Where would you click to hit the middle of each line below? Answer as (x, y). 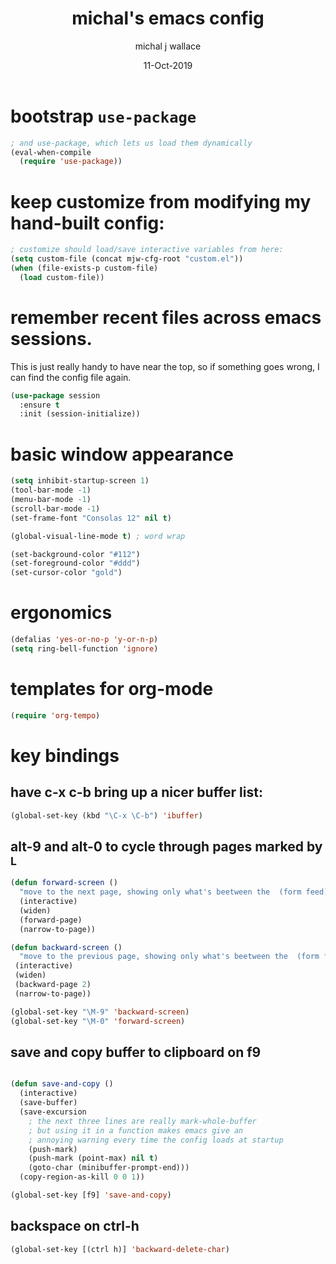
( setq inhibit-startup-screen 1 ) (80, 481)
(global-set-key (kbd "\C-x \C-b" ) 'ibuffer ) (106, 815)
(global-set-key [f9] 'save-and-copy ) (91, 1195)
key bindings (65, 755)
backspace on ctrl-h (75, 1226)
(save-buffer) (48, 1103)
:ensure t (39, 405)
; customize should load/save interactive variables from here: (147, 250)
